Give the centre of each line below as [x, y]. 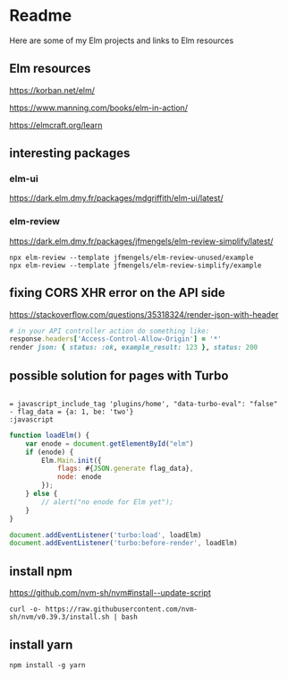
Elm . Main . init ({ [72, 460]
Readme [41, 16]
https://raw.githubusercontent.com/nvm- [122, 609]
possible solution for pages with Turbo [119, 375]
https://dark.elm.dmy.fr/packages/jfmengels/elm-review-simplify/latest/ [141, 241]
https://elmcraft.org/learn [56, 125]
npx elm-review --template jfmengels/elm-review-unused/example [131, 257]
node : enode [79, 477]
